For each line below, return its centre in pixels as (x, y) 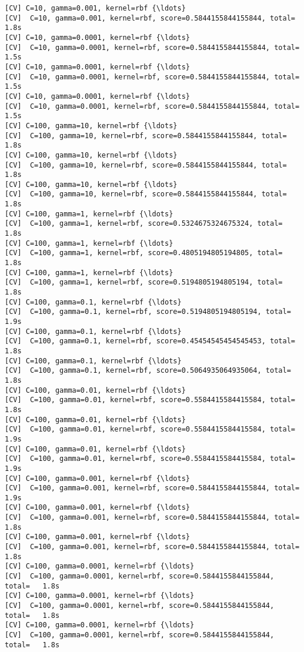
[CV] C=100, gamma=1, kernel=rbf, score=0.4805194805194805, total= (144, 253)
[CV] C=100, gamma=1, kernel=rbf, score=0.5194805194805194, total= (144, 282)
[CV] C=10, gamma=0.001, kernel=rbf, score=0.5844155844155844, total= (150, 18)
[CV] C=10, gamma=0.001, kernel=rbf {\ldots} (95, 8)
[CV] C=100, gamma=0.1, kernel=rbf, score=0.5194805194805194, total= (148, 312)
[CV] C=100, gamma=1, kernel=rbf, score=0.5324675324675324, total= (144, 224)
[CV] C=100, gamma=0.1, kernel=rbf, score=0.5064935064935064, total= (148, 371)
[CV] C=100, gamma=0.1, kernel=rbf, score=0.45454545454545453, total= (150, 341)
